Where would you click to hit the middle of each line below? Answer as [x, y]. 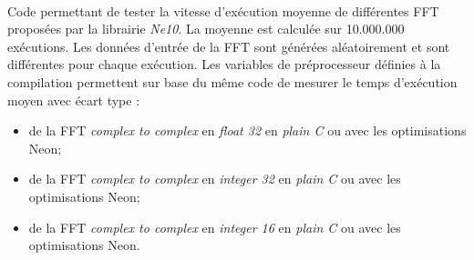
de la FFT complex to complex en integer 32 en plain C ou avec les [215, 179]
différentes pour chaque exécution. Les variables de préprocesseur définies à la [224, 64]
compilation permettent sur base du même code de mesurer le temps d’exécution [232, 81]
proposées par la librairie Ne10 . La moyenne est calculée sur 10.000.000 [206, 29]
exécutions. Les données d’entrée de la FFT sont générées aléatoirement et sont [229, 46]
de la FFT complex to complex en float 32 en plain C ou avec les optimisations [247, 130]
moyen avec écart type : [74, 100]
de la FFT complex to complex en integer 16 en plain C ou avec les [215, 227]
